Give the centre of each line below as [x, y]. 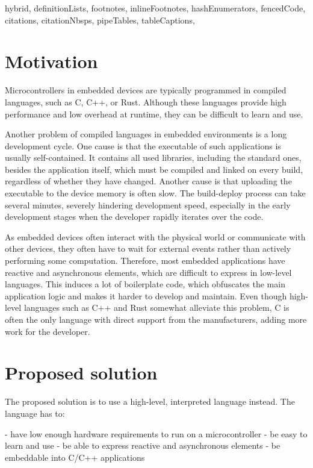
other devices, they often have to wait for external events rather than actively [148, 248]
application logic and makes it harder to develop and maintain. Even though [146, 295]
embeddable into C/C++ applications [75, 457]
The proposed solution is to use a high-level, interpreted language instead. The [150, 401]
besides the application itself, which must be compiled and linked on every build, [154, 169]
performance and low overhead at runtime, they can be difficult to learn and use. [154, 114]
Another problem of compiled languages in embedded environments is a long [146, 134]
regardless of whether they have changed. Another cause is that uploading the [148, 181]
